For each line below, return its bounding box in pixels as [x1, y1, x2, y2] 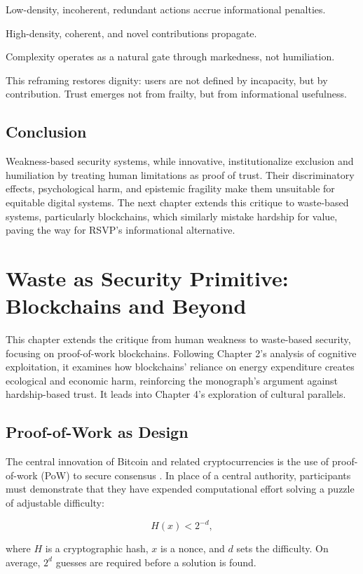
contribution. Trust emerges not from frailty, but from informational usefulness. [6, 86, 347, 101]
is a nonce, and [160, 541, 225, 556]
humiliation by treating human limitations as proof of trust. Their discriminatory [6, 167, 355, 182]
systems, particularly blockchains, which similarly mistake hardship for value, [6, 208, 338, 223]
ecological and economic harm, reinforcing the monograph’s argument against [6, 373, 338, 387]
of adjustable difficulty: [6, 495, 104, 509]
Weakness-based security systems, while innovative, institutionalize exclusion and [6, 154, 354, 168]
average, [6, 554, 41, 569]
